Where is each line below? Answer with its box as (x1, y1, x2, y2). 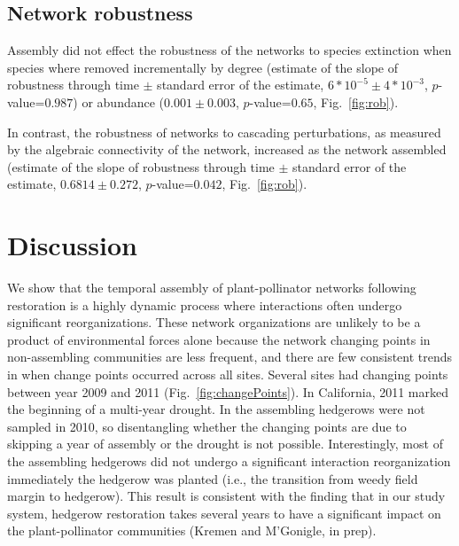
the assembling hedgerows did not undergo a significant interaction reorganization (7, 452, 451, 471)
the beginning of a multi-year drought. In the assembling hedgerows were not (7, 400, 425, 418)
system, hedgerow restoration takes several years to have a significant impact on (7, 503, 441, 522)
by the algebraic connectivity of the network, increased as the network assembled (7, 140, 447, 159)
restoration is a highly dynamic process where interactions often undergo (7, 295, 402, 314)
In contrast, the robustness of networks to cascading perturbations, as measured (7, 122, 441, 141)
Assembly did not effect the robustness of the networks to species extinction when (7, 41, 452, 59)
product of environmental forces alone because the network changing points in (7, 330, 431, 348)
